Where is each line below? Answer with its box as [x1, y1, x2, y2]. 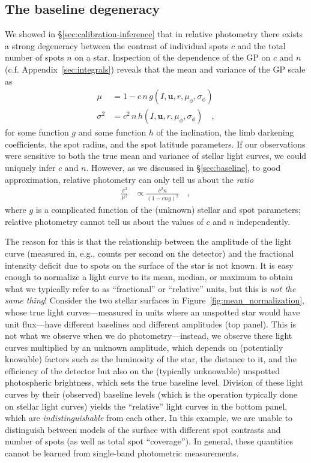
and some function [78, 126, 146, 139]
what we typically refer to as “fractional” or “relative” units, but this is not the [5, 282, 296, 294]
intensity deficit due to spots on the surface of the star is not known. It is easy [5, 258, 294, 271]
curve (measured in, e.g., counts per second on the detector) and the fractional [5, 246, 294, 259]
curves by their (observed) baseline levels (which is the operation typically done [5, 388, 298, 401]
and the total [237, 39, 286, 52]
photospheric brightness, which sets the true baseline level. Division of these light [5, 376, 304, 389]
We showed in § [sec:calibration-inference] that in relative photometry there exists [5, 28, 303, 40]
